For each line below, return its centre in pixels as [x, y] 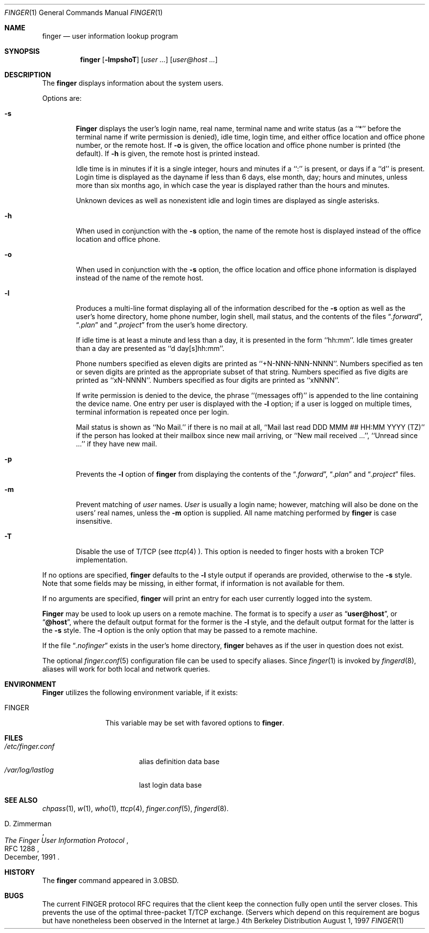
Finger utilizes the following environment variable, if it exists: [140, 692]
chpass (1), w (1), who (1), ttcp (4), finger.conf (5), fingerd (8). [135, 808]
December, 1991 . [32, 857]
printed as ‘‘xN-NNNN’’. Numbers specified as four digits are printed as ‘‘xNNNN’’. [208, 380]
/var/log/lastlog [29, 770]
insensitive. [94, 521]
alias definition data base [179, 761]
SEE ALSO [21, 800]
